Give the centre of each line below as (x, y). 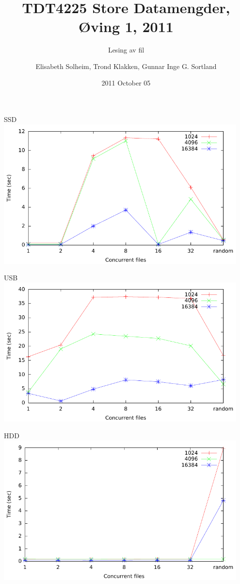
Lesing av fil (126, 50)
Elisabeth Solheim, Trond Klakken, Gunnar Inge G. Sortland (126, 66)
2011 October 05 (126, 82)
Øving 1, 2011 (126, 26)
